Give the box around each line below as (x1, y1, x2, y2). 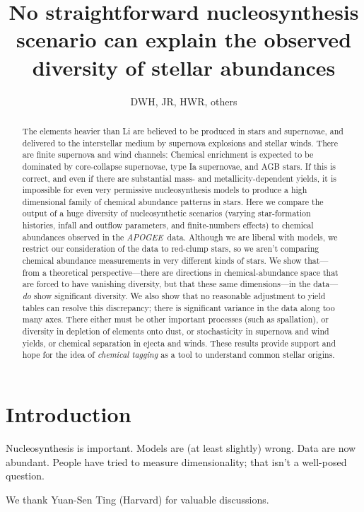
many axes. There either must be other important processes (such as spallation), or (22, 313, 329, 325)
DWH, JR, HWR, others (130, 93, 237, 108)
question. (6, 468, 45, 483)
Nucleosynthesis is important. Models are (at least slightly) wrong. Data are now (6, 440, 356, 455)
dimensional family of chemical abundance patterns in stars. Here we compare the (22, 195, 324, 207)
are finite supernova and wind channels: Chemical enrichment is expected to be (22, 149, 314, 161)
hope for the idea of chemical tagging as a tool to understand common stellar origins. (22, 349, 335, 361)
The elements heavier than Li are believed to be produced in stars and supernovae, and (22, 124, 344, 136)
